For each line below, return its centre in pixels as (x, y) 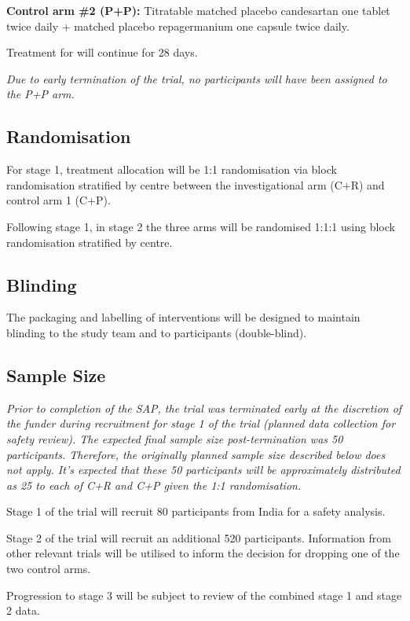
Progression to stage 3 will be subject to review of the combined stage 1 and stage (204, 595)
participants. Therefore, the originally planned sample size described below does (196, 454)
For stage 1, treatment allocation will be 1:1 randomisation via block (172, 169)
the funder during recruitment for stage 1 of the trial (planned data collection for (201, 423)
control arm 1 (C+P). (59, 200)
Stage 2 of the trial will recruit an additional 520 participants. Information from (199, 537)
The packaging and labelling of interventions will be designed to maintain (183, 317)
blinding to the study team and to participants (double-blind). (157, 332)
